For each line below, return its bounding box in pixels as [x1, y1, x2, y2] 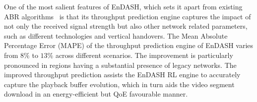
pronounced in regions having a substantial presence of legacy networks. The [4, 59, 237, 70]
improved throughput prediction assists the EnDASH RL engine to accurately [4, 69, 241, 80]
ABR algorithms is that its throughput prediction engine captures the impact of [4, 11, 251, 21]
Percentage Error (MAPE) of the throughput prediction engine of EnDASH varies [4, 40, 254, 51]
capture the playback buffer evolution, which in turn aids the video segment [4, 79, 235, 89]
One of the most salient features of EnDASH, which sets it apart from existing [4, 1, 243, 11]
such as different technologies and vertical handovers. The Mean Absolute [4, 30, 228, 41]
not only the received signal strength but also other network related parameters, [4, 21, 248, 31]
